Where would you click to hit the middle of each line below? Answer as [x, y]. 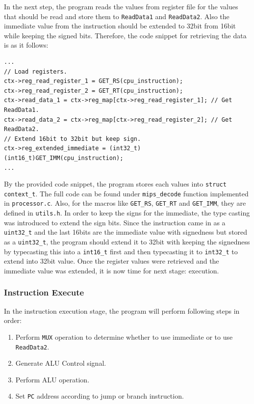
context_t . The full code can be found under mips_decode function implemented [126, 193]
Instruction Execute [44, 292]
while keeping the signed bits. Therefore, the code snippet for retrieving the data [125, 35]
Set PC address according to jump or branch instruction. [100, 396]
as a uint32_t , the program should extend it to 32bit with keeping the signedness [127, 242]
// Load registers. [36, 71]
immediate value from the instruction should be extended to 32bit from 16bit [120, 26]
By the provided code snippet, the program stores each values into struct [115, 184]
